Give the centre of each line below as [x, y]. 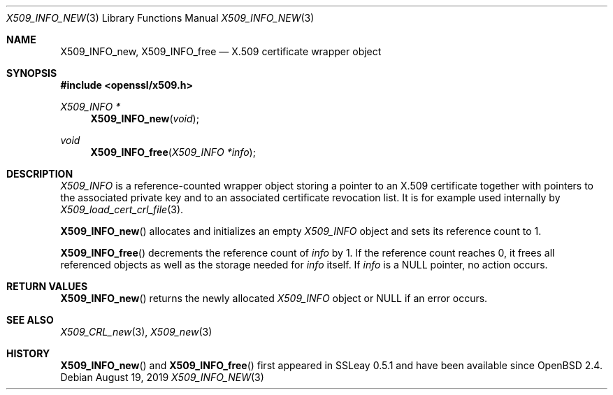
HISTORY [28, 353]
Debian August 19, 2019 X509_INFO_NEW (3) [162, 377]
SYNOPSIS [32, 73]
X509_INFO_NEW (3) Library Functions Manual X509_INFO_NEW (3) [160, 18]
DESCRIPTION [40, 174]
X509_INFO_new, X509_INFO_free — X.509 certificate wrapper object [221, 51]
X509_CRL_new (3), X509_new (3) [136, 332]
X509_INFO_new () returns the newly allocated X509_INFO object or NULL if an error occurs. [274, 298]
